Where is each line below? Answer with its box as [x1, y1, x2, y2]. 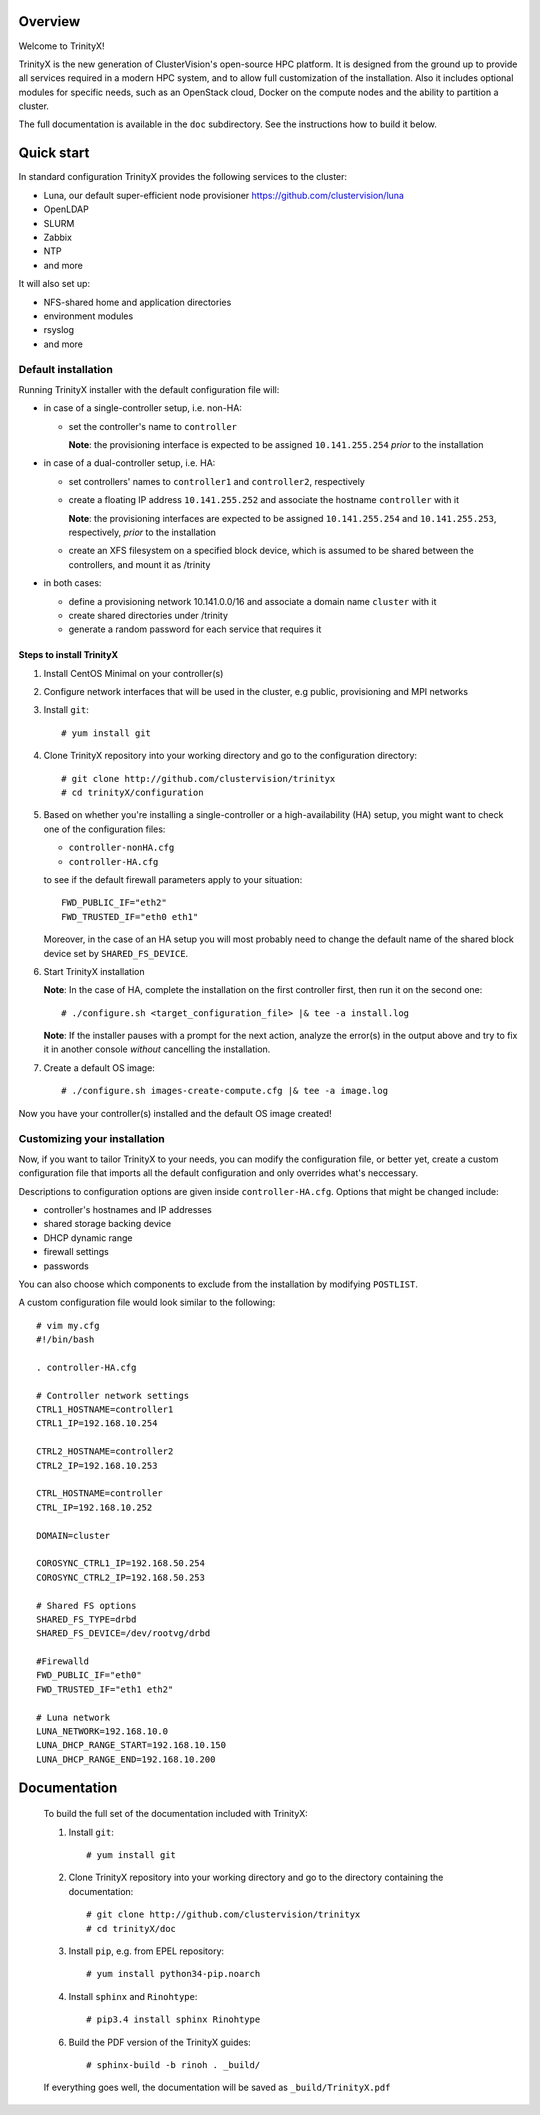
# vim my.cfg [36, 1320, 100, 1331]
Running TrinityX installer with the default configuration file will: [18, 383, 280, 395]
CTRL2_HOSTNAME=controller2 [36, 1446, 174, 1457]
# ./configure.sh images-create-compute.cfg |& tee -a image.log [61, 1085, 389, 1097]
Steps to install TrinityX [18, 649, 119, 661]
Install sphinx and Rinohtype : [68, 1990, 198, 2002]
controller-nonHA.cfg [68, 842, 175, 854]
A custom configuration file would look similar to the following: [18, 1296, 276, 1309]
